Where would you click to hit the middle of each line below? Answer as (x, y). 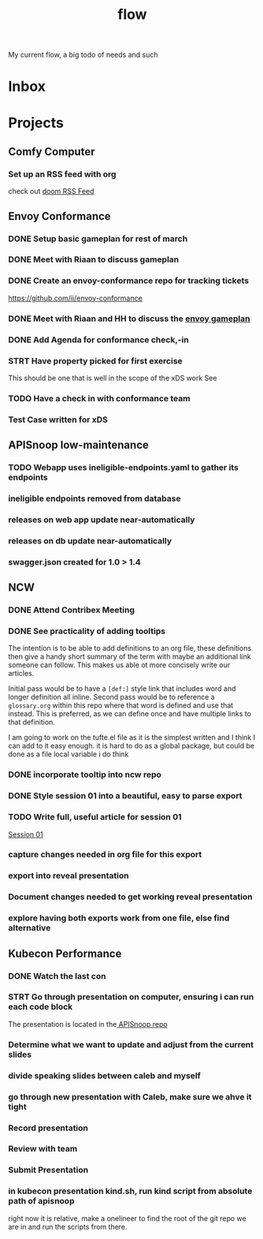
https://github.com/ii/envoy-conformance (76, 298)
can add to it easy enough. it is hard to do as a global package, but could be (131, 746)
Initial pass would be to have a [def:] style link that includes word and (122, 689)
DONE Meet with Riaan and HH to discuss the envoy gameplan (129, 319)
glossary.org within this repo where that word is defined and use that (121, 705)
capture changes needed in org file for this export (105, 855)
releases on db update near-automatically (90, 540)
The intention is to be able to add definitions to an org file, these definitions (130, 648)
